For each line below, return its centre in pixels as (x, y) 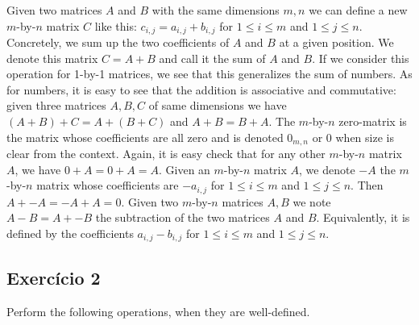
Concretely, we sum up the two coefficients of (118, 42)
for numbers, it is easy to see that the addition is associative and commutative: (201, 89)
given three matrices (56, 105)
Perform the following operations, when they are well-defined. (158, 311)
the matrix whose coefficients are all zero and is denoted (145, 137)
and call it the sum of (212, 58)
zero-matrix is (373, 121)
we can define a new (358, 10)
